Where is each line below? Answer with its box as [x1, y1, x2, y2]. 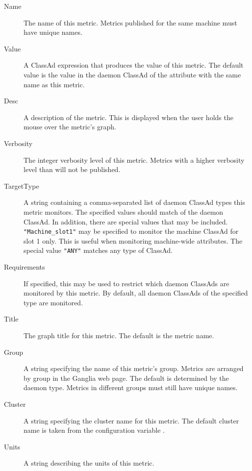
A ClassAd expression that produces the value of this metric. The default [24, 60, 244, 70]
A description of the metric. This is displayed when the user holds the [24, 112, 233, 122]
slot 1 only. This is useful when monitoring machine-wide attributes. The [24, 235, 243, 246]
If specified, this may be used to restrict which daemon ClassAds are [24, 278, 229, 288]
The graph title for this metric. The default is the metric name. [24, 330, 214, 340]
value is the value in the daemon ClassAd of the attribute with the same [24, 69, 241, 79]
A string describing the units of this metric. [24, 458, 154, 468]
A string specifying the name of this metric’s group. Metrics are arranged [24, 363, 244, 373]
